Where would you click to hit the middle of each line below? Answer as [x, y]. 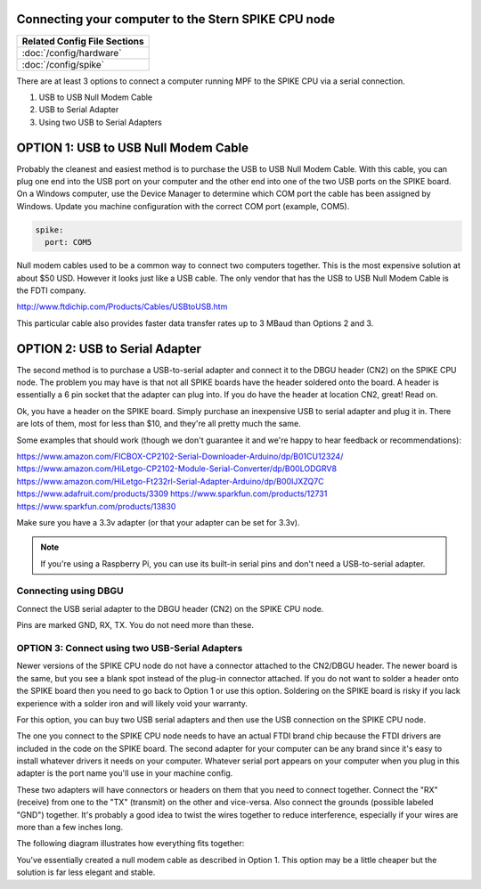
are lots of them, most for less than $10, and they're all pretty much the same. [159, 424]
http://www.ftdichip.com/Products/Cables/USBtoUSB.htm [122, 306]
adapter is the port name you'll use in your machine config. [125, 773]
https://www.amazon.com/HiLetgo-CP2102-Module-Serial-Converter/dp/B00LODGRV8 [177, 469]
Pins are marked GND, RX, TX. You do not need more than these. [135, 625]
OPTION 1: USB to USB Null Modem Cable [133, 147]
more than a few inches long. [70, 828]
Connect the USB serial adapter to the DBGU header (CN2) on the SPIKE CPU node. [170, 608]
